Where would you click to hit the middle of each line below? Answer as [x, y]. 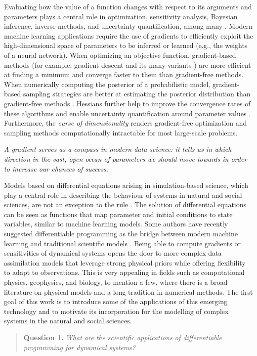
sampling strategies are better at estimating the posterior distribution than [137, 94]
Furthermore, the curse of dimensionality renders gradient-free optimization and [126, 123]
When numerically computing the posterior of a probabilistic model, [107, 84]
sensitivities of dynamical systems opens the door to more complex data [113, 253]
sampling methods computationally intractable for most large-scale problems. [121, 132]
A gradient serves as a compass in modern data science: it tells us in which [118, 149]
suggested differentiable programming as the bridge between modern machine [121, 234]
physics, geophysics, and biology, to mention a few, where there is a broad [116, 282]
